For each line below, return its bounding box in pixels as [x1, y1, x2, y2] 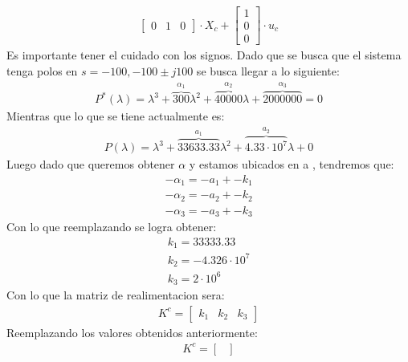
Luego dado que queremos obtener [6, 156, 175, 173]
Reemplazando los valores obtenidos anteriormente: [6, 323, 258, 340]
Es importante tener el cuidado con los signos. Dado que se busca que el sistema [6, 47, 402, 63]
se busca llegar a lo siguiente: [196, 62, 340, 79]
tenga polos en [6, 62, 78, 79]
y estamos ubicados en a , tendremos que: [189, 156, 394, 173]
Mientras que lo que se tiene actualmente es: [6, 108, 225, 124]
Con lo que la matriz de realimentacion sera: [6, 287, 225, 303]
